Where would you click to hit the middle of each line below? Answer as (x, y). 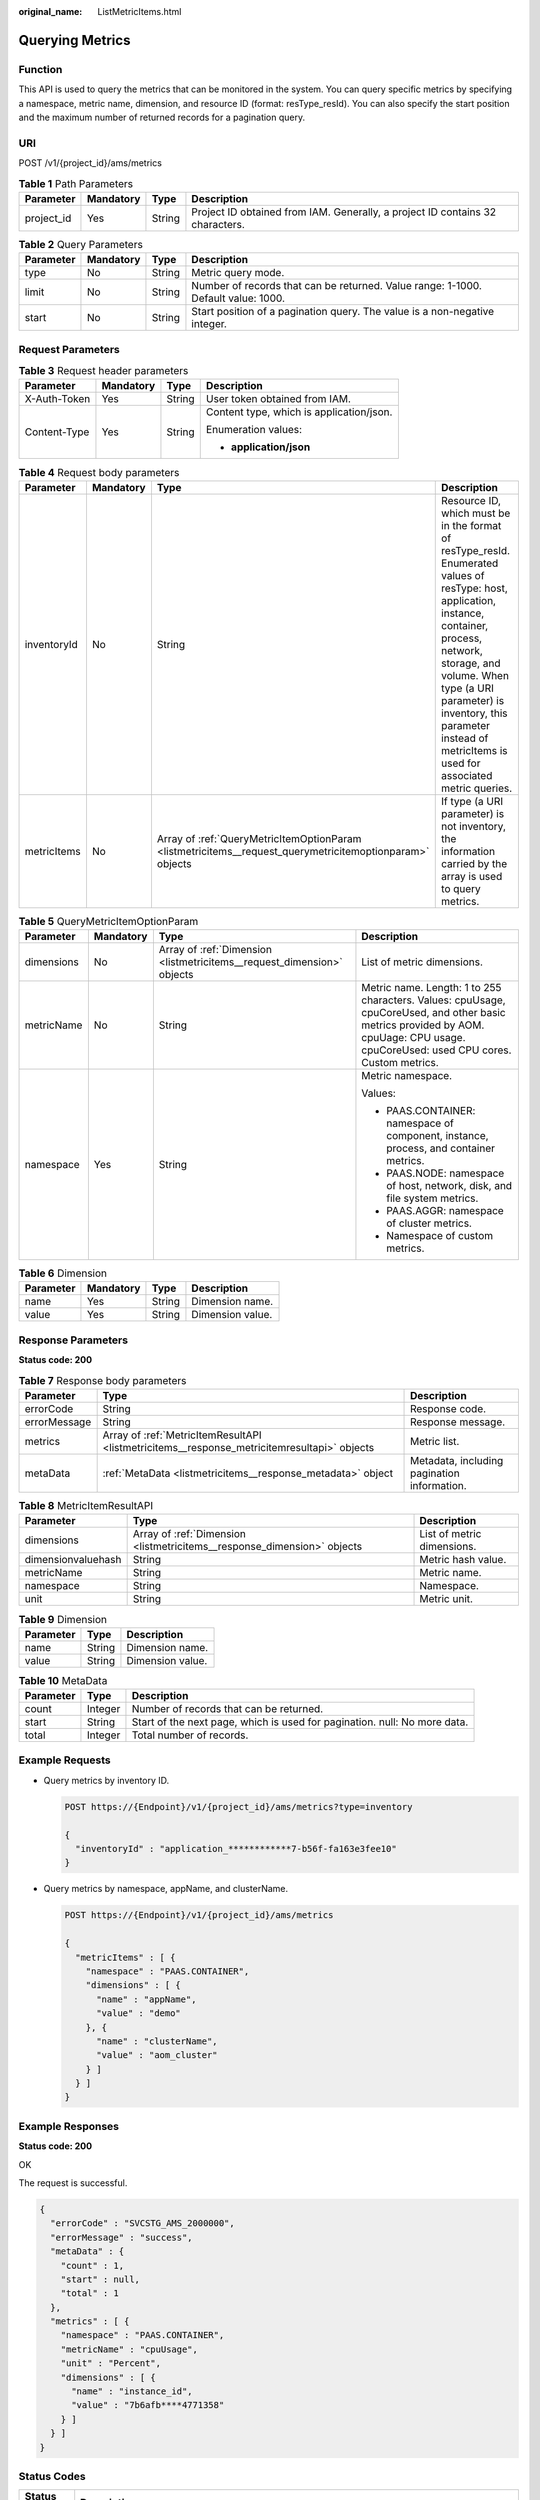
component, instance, (437, 1136)
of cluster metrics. (429, 1223)
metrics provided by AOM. (423, 1025)
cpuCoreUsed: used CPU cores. (436, 1050)
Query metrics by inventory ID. (106, 1780)
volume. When (475, 675)
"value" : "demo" (139, 2013)
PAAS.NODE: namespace (445, 1173)
